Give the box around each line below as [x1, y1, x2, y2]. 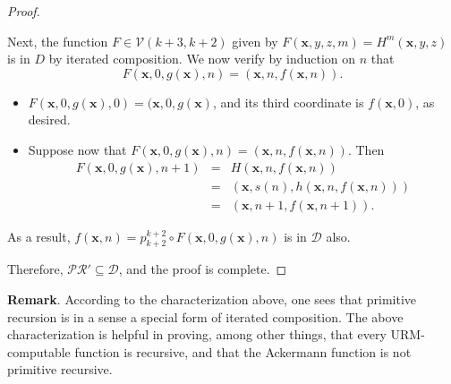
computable [7, 342, 71, 361]
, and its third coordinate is [212, 92, 364, 111]
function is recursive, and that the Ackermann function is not [74, 342, 412, 361]
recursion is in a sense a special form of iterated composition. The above [7, 307, 404, 326]
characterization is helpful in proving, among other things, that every [7, 325, 387, 344]
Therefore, [7, 260, 64, 278]
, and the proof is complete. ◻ [118, 260, 287, 278]
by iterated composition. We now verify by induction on [48, 49, 356, 68]
